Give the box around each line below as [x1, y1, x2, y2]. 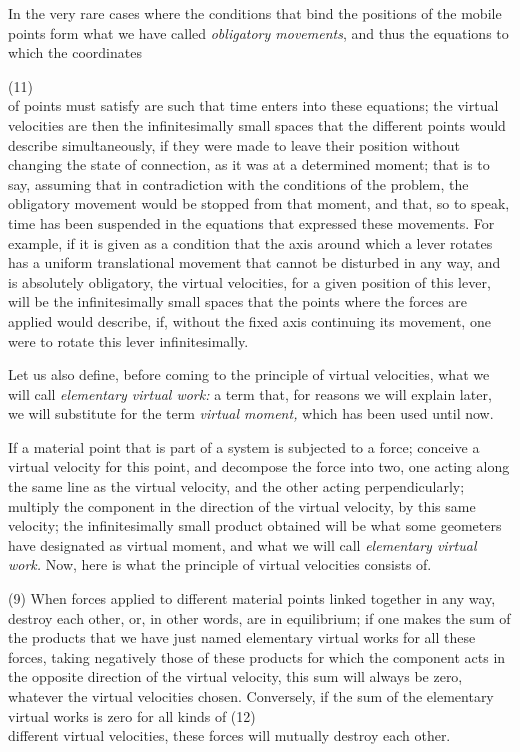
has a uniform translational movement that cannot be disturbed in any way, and [8, 252, 501, 273]
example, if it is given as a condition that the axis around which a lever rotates [8, 232, 493, 253]
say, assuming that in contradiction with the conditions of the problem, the [8, 173, 469, 194]
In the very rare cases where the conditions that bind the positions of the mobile [8, 3, 502, 23]
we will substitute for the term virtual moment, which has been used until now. [8, 403, 494, 424]
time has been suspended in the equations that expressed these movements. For [8, 212, 495, 233]
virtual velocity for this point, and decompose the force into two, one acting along [8, 456, 510, 477]
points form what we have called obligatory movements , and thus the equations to [8, 22, 509, 43]
